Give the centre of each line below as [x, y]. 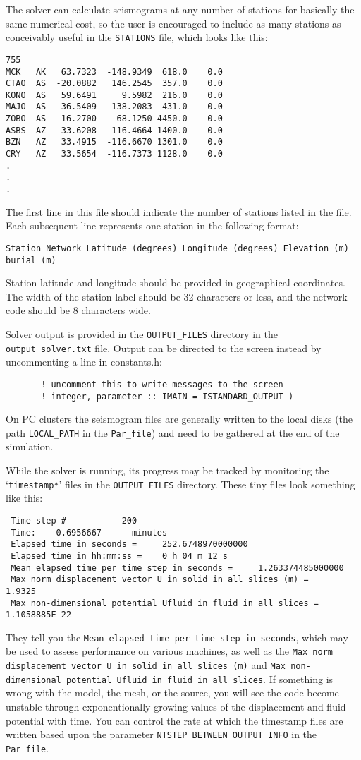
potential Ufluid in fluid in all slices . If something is [200, 678]
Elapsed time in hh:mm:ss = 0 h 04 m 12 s [119, 556]
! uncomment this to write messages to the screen [162, 384]
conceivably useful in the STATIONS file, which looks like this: [137, 37]
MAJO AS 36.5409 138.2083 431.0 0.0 [114, 107]
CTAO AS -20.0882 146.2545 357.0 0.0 [114, 84]
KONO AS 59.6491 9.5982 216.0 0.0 [114, 95]
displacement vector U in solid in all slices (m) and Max [146, 665]
